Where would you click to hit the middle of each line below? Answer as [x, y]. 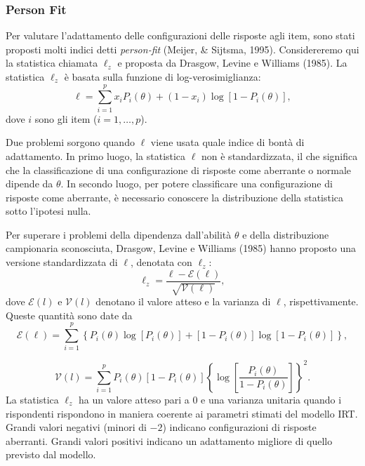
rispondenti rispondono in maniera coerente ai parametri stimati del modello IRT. [182, 413]
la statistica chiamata [52, 63]
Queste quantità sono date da [69, 315]
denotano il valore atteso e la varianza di [183, 301]
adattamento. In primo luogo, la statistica [96, 155]
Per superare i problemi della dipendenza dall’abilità [119, 234]
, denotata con [161, 262]
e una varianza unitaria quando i [271, 399]
